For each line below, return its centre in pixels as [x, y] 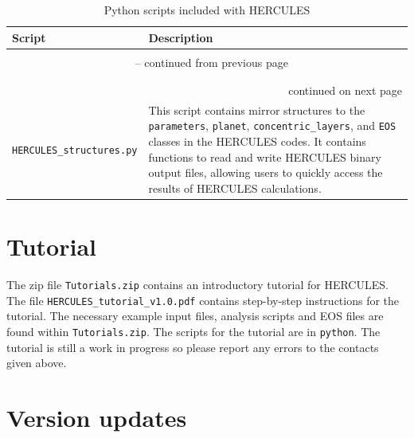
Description [181, 37]
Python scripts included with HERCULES [207, 10]
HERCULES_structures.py [75, 150]
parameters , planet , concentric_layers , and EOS [272, 125]
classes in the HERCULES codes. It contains [257, 141]
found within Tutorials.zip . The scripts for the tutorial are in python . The [193, 332]
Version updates [97, 418]
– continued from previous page [211, 62]
